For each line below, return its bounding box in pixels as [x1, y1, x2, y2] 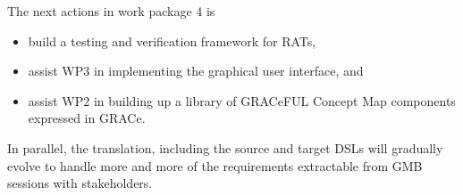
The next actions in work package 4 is [7, 2, 215, 20]
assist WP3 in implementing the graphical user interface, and [28, 61, 364, 80]
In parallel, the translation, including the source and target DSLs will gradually [7, 138, 443, 157]
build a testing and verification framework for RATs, [28, 31, 316, 50]
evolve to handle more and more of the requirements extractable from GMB [7, 156, 423, 175]
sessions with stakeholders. [7, 174, 153, 192]
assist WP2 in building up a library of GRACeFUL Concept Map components [28, 91, 456, 110]
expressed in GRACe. [28, 109, 146, 127]
